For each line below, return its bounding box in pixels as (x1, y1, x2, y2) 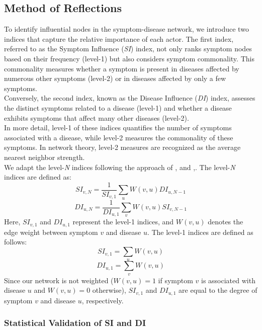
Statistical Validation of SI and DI (4, 316, 146, 329)
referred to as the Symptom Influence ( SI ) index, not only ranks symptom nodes (4, 43, 252, 54)
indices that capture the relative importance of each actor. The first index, (4, 33, 234, 44)
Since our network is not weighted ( (4, 275, 114, 285)
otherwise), (92, 285, 126, 295)
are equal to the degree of (179, 285, 257, 295)
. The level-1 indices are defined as (147, 226, 253, 237)
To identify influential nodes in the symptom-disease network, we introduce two (4, 24, 249, 34)
